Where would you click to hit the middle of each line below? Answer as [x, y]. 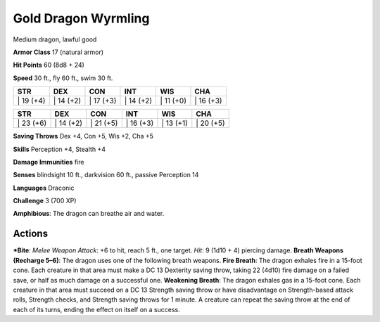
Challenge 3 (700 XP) [45, 201]
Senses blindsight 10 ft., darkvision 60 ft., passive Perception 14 [106, 175]
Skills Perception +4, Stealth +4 [59, 149]
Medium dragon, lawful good [55, 39]
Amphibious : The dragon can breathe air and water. [89, 214]
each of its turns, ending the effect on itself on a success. [96, 309]
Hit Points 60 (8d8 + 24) [49, 65]
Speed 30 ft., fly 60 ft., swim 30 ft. [63, 78]
